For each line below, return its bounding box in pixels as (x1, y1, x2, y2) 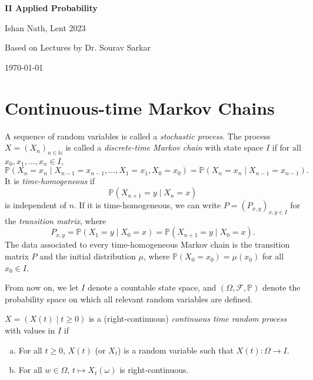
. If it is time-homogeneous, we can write (74, 199, 221, 211)
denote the (262, 281, 301, 294)
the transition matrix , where (5, 214, 106, 226)
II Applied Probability (5, 2, 98, 14)
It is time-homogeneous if (5, 175, 95, 187)
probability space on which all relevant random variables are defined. (5, 292, 253, 305)
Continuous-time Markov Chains (5, 95, 275, 119)
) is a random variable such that (117, 344, 234, 356)
